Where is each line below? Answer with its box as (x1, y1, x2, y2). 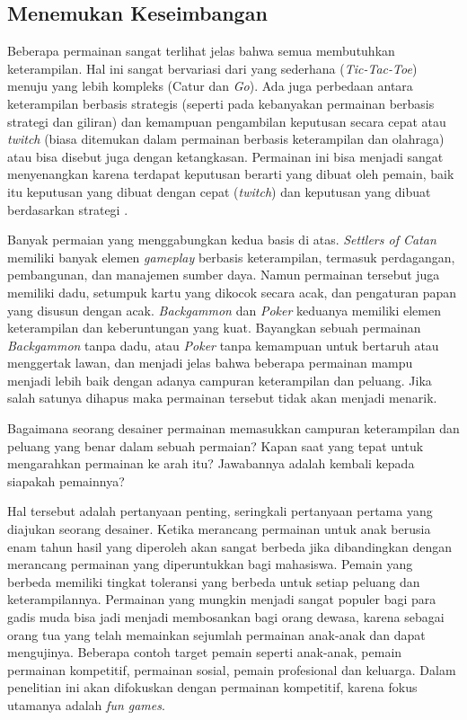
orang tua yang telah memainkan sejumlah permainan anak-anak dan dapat (7, 625, 426, 644)
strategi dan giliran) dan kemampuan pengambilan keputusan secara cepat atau (7, 111, 446, 130)
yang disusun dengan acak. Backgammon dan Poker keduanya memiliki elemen (7, 300, 441, 319)
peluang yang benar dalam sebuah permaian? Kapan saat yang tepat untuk (7, 436, 424, 455)
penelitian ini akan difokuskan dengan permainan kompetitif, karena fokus (7, 678, 418, 697)
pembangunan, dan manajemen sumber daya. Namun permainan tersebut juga (7, 265, 440, 284)
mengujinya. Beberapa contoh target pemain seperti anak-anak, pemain (7, 643, 402, 662)
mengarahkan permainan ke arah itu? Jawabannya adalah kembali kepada (7, 454, 415, 473)
